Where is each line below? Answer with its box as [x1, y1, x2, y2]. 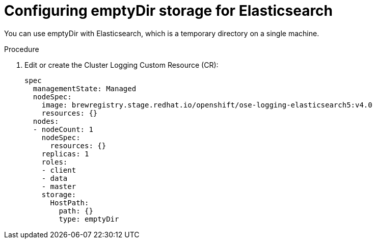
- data [41, 174, 68, 182]
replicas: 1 [41, 149, 89, 158]
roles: [41, 157, 68, 166]
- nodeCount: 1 [33, 125, 93, 133]
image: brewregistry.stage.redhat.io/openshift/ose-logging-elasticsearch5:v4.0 [41, 100, 372, 109]
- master [41, 182, 76, 191]
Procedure [4, 44, 39, 53]
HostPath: [50, 198, 89, 207]
